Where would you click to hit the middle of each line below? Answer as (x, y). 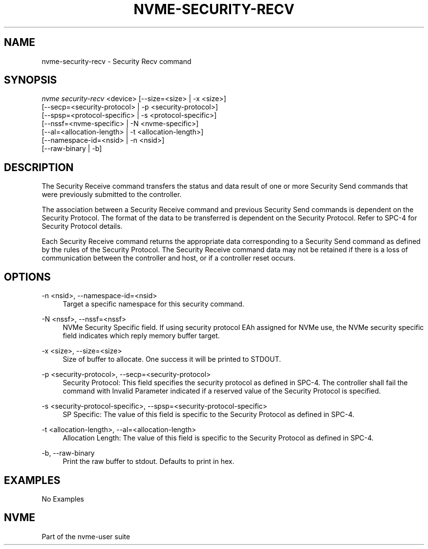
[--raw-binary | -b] (72, 149)
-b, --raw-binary (68, 453)
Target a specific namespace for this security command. (153, 304)
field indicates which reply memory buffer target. (141, 336)
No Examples (63, 499)
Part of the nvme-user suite (86, 536)
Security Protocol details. (82, 226)
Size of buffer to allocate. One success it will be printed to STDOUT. (172, 359)
